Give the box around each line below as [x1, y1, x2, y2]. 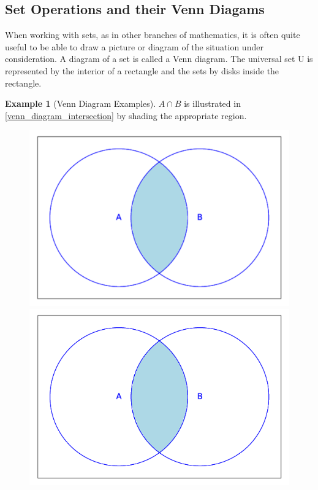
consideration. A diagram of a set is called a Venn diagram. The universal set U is [5, 52, 313, 65]
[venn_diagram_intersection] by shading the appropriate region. [5, 109, 247, 122]
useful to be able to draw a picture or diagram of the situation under [5, 40, 263, 53]
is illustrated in [184, 97, 241, 110]
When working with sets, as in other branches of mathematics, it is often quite [5, 28, 300, 41]
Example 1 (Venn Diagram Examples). [5, 97, 156, 110]
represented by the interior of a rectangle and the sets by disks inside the [5, 64, 279, 77]
